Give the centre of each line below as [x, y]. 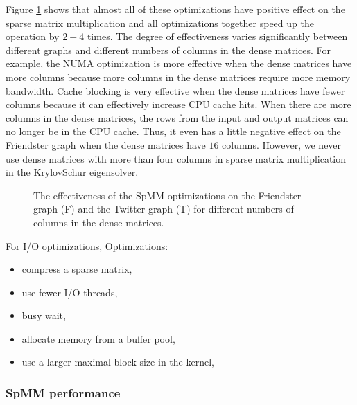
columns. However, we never [282, 144]
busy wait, [44, 315]
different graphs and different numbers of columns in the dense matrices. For [168, 49]
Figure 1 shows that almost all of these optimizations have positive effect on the [175, 9]
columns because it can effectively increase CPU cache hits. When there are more [178, 104]
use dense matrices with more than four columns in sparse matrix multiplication [176, 158]
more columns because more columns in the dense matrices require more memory [178, 76]
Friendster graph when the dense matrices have [106, 144]
